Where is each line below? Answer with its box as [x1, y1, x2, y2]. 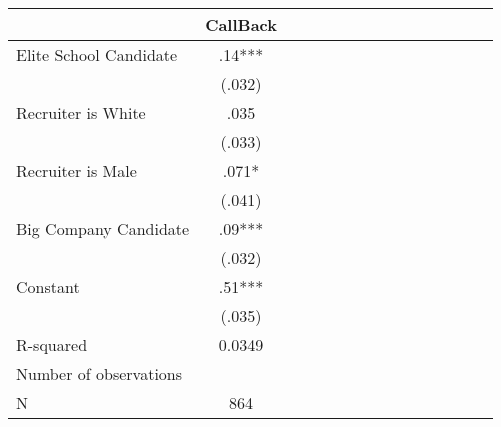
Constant [16, 275, 80, 298]
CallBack [205, 13, 277, 36]
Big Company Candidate [16, 217, 190, 240]
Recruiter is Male [16, 159, 137, 182]
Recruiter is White [16, 101, 146, 124]
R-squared [16, 333, 88, 356]
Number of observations [16, 362, 183, 385]
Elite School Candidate [16, 43, 178, 66]
